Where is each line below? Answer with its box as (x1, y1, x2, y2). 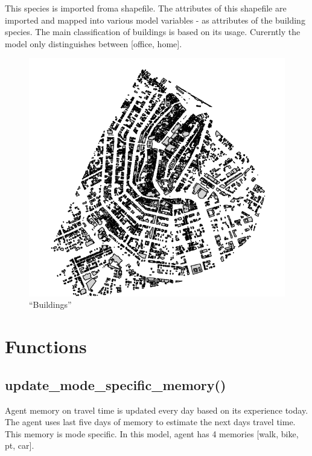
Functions (5, 334, 87, 359)
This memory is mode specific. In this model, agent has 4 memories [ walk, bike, (5, 427, 299, 440)
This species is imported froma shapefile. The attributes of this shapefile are (5, 2, 287, 14)
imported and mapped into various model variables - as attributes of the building (5, 13, 305, 26)
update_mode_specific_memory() (5, 375, 226, 394)
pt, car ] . (5, 439, 34, 452)
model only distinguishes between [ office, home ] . (5, 37, 182, 50)
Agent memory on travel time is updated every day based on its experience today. (5, 403, 308, 416)
